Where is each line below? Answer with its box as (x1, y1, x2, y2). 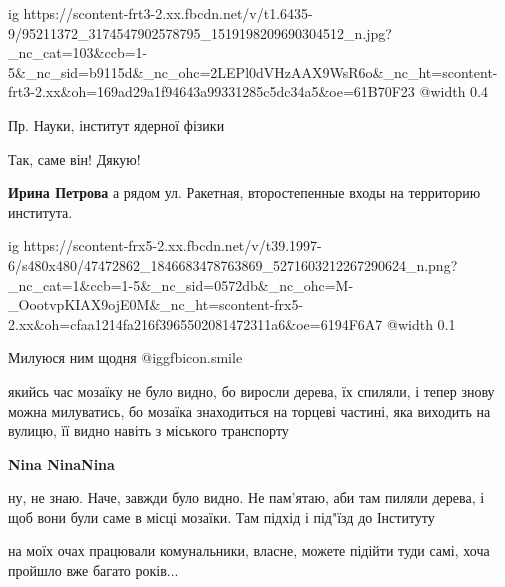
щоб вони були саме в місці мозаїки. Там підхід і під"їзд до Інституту (8, 506, 435, 527)
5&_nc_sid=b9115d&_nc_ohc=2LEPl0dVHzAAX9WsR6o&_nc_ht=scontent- (8, 61, 498, 82)
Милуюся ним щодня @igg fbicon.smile (8, 347, 243, 368)
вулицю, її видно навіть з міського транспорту (8, 420, 289, 441)
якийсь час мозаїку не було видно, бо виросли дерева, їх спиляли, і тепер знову (8, 380, 495, 401)
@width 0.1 (387, 313, 456, 334)
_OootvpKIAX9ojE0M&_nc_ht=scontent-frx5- (8, 294, 304, 315)
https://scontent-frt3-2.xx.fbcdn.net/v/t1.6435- (23, 3, 313, 23)
